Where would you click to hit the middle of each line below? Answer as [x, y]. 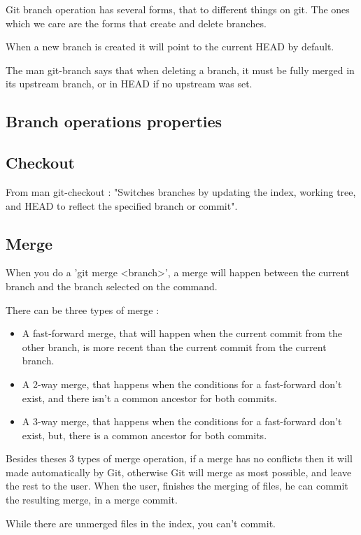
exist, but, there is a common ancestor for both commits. [144, 435]
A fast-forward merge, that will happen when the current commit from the [182, 333]
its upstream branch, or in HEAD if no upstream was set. [129, 84]
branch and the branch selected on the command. [112, 286]
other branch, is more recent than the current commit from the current [174, 347]
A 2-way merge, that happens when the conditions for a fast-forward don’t [182, 384]
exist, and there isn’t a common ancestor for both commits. [149, 398]
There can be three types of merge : [83, 309]
